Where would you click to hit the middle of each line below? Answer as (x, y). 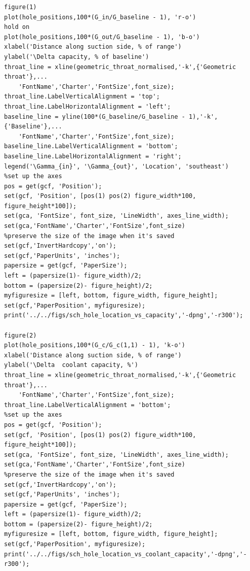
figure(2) (20, 335)
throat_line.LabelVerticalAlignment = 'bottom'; (88, 405)
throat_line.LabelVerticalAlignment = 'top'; (82, 97)
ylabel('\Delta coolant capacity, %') (71, 365)
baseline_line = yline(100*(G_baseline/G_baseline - (95, 116)
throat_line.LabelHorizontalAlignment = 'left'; (88, 106)
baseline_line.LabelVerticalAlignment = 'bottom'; (91, 146)
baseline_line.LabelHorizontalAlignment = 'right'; (93, 156)
